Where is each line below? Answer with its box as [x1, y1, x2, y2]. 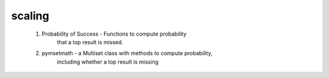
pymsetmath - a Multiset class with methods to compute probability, [41, 50, 213, 57]
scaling [11, 9, 49, 22]
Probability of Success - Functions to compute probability [41, 30, 187, 37]
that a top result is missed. [57, 38, 124, 45]
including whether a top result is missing [57, 58, 158, 65]
